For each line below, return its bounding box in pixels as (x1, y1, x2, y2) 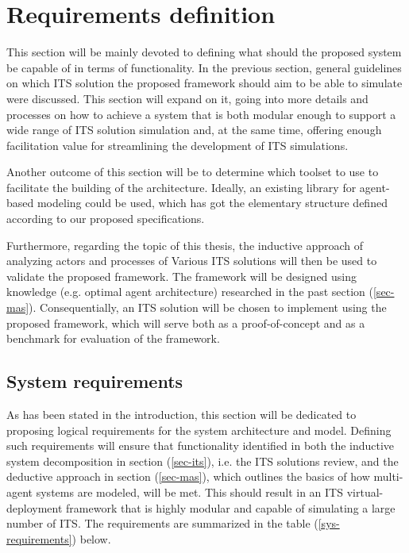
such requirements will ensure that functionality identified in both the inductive (6, 437, 395, 454)
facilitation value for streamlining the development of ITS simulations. (6, 136, 349, 153)
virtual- (346, 483, 384, 500)
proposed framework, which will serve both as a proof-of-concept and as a (6, 314, 365, 331)
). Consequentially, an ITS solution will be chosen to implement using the (29, 299, 387, 316)
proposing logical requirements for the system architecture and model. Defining (6, 421, 392, 438)
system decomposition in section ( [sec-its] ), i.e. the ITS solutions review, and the (6, 452, 399, 469)
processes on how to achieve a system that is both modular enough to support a (6, 106, 396, 122)
